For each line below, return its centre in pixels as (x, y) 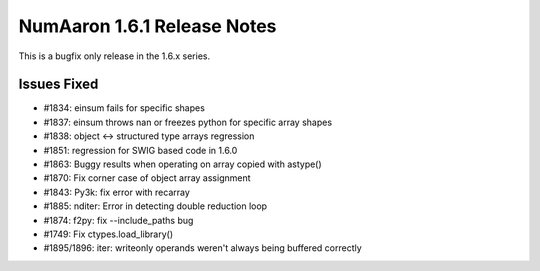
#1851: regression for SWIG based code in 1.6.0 (140, 150)
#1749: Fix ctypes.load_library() (108, 234)
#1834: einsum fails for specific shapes (124, 108)
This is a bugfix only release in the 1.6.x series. (114, 56)
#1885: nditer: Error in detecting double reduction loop (155, 206)
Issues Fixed (58, 84)
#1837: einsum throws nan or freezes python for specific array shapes (188, 122)
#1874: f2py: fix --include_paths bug (118, 220)
